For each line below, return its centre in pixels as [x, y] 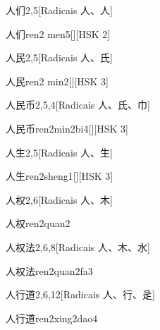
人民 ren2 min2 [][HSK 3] [57, 81]
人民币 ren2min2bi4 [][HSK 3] [67, 128]
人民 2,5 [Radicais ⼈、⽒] [59, 57]
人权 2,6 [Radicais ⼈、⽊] [59, 199]
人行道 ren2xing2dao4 [52, 318]
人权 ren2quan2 [38, 223]
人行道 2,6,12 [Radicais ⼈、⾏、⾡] [80, 294]
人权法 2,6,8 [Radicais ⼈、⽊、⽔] [78, 246]
